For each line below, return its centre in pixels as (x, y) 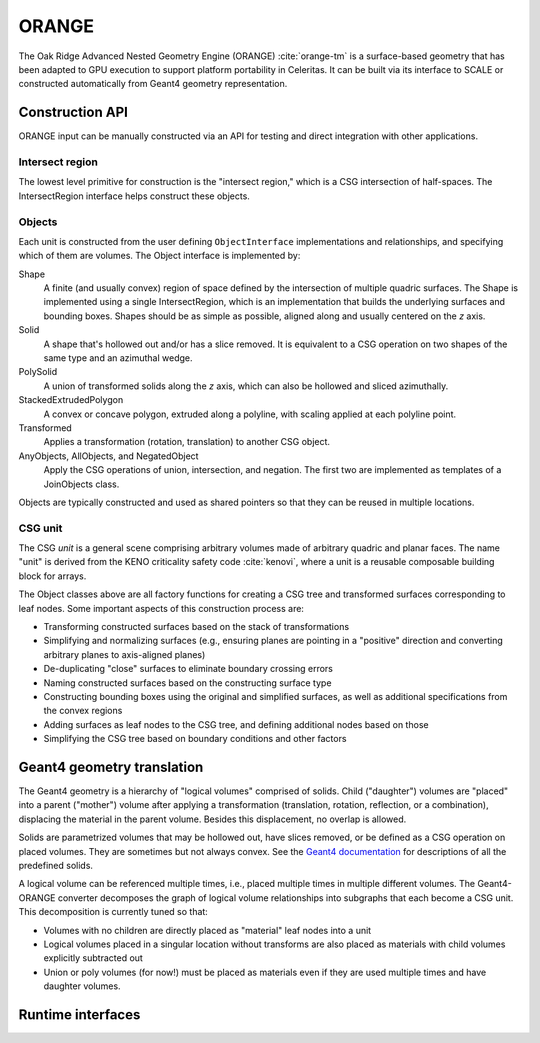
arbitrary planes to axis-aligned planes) (124, 654)
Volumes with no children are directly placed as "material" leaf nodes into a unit (207, 930)
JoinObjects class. (81, 484)
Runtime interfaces (79, 1014)
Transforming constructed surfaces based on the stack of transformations (196, 627)
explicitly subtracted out (93, 958)
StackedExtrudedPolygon (71, 400)
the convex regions (83, 711)
